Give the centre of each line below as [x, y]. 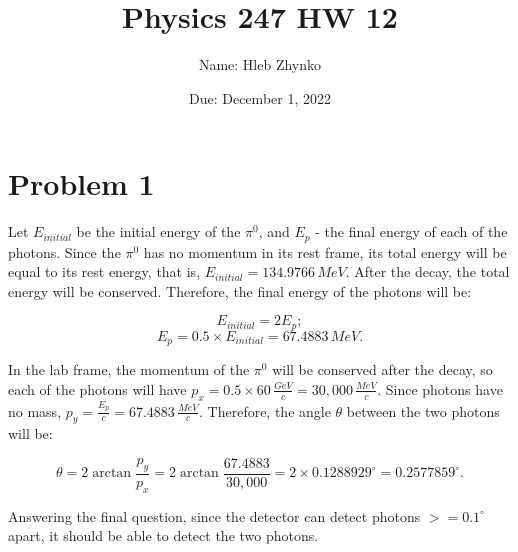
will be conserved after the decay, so [382, 369]
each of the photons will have [97, 388]
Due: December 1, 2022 [260, 97]
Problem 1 [81, 183]
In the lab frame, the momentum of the [129, 369]
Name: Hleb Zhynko [260, 64]
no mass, [35, 410]
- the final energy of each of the [411, 231]
